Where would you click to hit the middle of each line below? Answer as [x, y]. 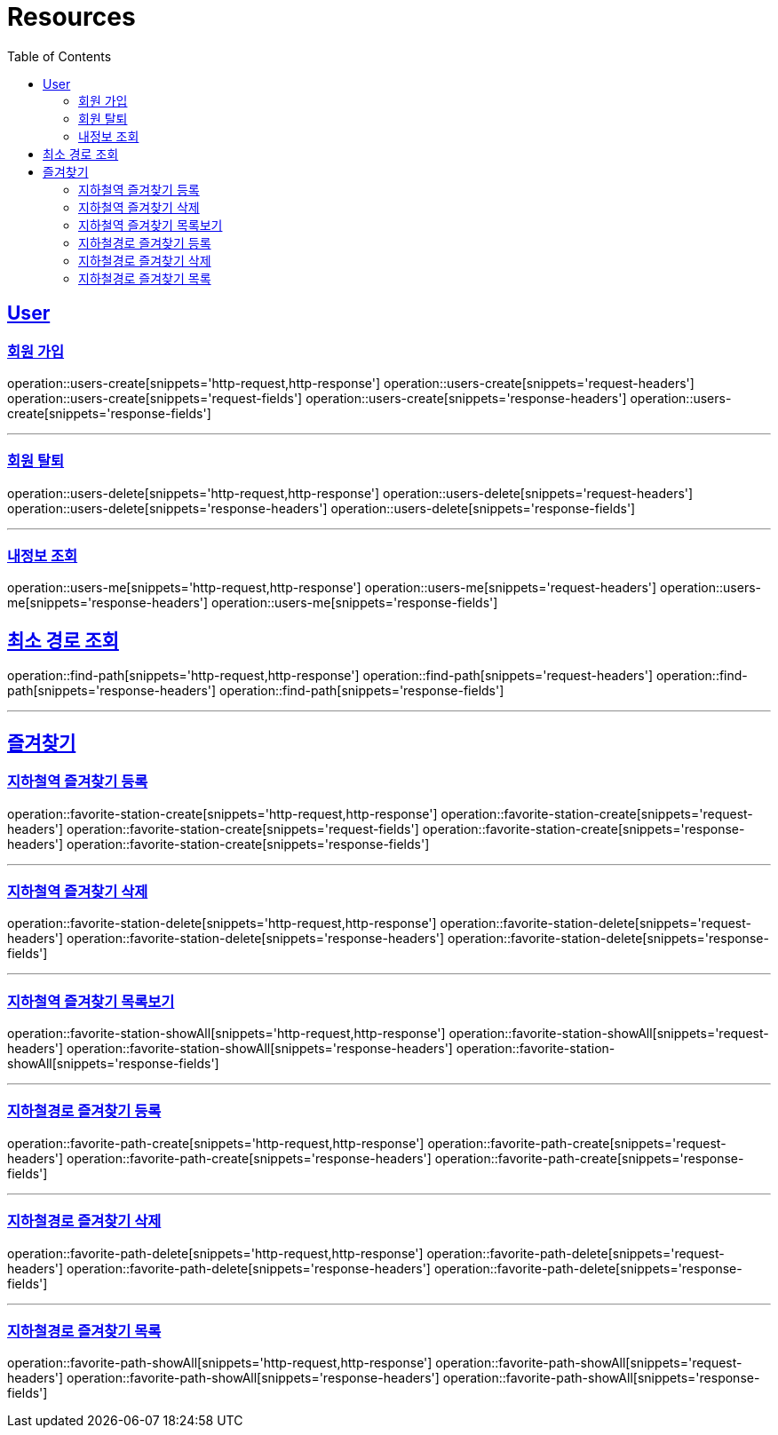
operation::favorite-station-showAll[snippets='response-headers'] [260, 1049]
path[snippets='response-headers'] [112, 691]
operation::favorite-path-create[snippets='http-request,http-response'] [216, 1143]
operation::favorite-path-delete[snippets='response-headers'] [249, 1268]
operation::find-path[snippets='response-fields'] [362, 691]
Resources [71, 17]
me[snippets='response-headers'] [108, 603]
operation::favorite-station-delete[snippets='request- [595, 924]
